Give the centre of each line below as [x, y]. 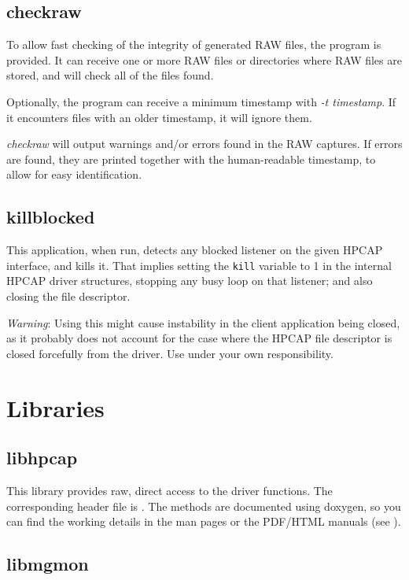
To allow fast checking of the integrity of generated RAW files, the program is [194, 44]
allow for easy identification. [74, 174]
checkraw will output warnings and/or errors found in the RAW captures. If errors [204, 144]
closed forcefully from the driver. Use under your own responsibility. [170, 353]
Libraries [55, 407]
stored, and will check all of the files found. [110, 75]
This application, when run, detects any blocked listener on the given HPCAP [195, 250]
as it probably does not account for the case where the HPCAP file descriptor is [199, 338]
